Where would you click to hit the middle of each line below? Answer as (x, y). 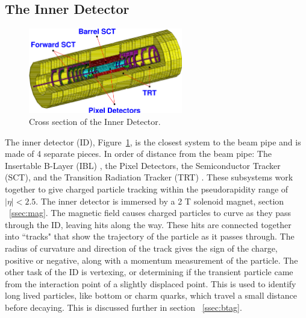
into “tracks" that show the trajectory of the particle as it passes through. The (150, 236)
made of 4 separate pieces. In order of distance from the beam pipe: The (138, 154)
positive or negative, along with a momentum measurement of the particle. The (151, 260)
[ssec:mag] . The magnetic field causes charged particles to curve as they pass (150, 213)
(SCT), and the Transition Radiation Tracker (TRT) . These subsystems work (149, 177)
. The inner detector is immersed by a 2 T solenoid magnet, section (160, 201)
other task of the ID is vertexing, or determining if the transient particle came (149, 272)
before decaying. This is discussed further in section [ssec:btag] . (123, 307)
